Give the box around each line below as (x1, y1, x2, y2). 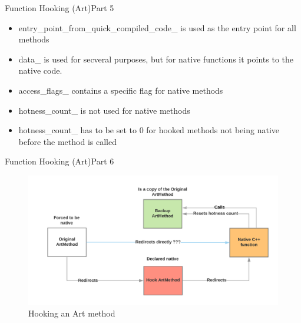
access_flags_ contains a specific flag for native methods (18, 84, 223, 96)
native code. (18, 64, 62, 77)
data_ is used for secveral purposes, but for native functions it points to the (18, 52, 294, 65)
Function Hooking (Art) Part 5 (5, 2, 114, 14)
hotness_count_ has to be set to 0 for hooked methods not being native (18, 124, 279, 136)
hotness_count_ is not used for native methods (18, 104, 190, 116)
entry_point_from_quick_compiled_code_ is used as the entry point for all (18, 21, 296, 34)
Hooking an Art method (28, 306, 115, 319)
